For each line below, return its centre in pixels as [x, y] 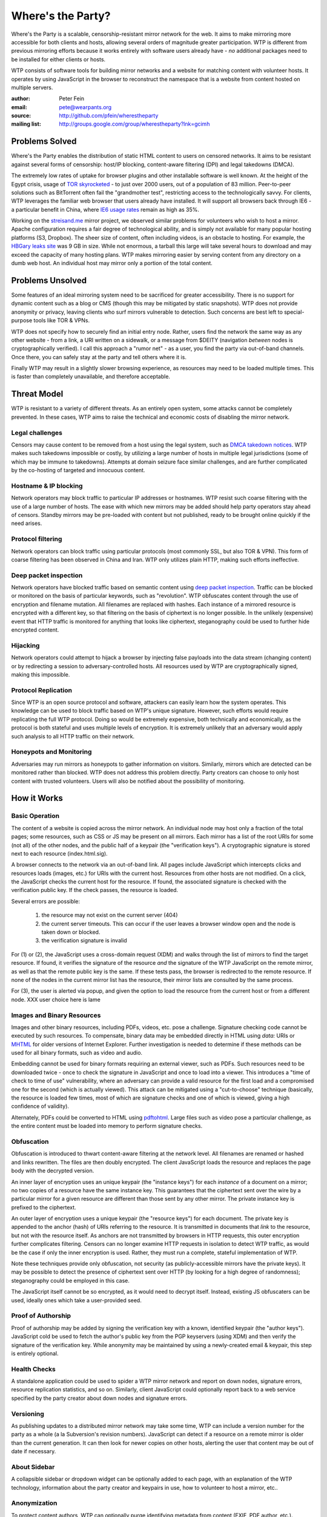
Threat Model [37, 394]
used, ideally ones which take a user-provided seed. [76, 1300]
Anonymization [34, 1503]
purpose [22, 320]
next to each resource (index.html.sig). [60, 853]
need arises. [27, 523]
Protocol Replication [42, 690]
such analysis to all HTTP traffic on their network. [73, 736]
